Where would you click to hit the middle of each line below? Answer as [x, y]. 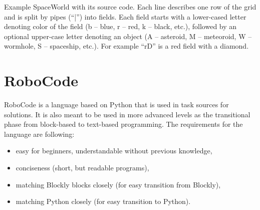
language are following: [39, 134]
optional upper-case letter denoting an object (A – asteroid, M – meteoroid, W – [128, 36]
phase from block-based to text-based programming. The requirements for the [123, 124]
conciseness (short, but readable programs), [82, 168]
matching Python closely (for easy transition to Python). [103, 201]
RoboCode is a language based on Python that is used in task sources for [116, 104]
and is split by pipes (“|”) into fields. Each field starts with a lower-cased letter [125, 16]
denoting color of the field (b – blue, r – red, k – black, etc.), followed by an [120, 26]
